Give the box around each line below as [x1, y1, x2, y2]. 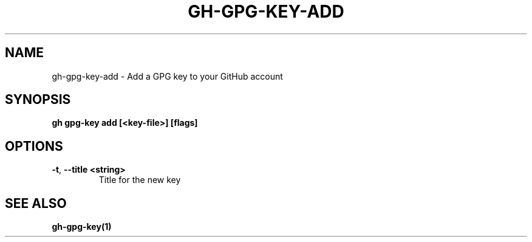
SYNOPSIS [5, 92, 71, 108]
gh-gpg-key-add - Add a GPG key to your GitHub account [52, 71, 283, 81]
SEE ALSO [5, 195, 67, 211]
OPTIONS [5, 138, 63, 154]
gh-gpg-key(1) [52, 221, 112, 232]
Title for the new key [98, 175, 181, 185]
